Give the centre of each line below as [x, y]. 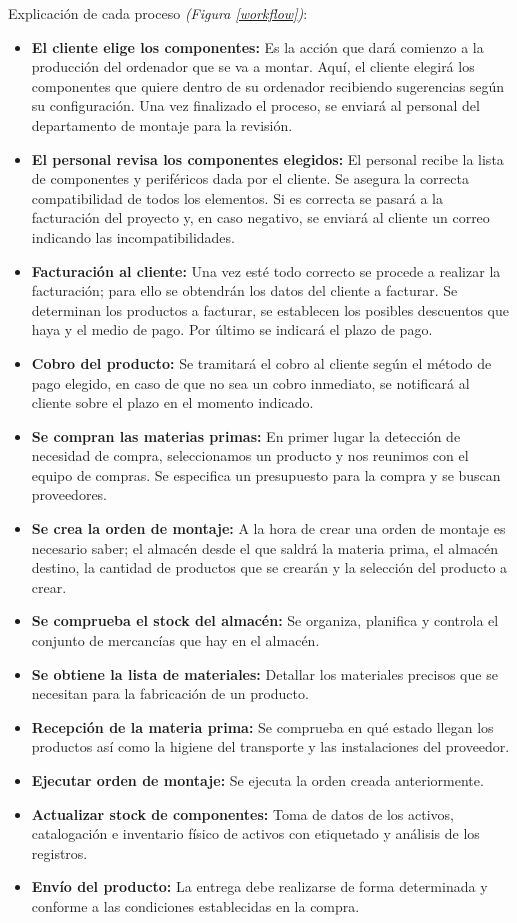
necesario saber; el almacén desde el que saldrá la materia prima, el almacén [265, 547]
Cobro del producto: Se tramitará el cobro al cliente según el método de [261, 362]
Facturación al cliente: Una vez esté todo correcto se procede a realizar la [266, 270]
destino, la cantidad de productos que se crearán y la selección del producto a [269, 567]
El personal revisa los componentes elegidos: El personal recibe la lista [267, 158]
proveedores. [69, 494]
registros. [59, 852]
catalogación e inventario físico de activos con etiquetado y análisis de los [255, 833]
